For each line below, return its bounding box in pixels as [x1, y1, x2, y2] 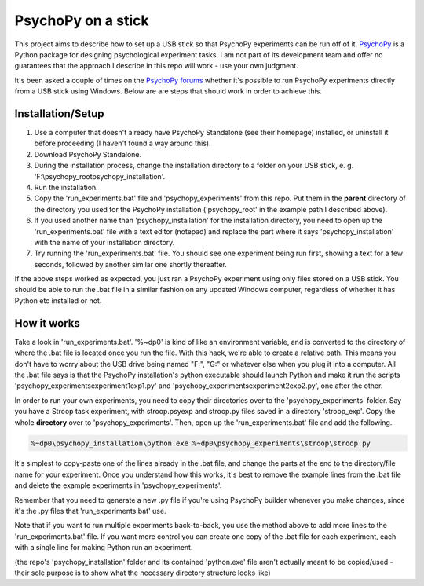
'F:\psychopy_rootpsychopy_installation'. [34, 171, 166, 181]
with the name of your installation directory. [34, 237, 175, 247]
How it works [14, 317, 80, 330]
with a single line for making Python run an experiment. [14, 543, 193, 552]
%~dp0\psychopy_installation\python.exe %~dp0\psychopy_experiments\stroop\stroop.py [31, 438, 371, 448]
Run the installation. [34, 182, 98, 192]
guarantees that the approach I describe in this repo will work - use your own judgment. [14, 61, 298, 71]
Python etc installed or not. [14, 295, 102, 306]
